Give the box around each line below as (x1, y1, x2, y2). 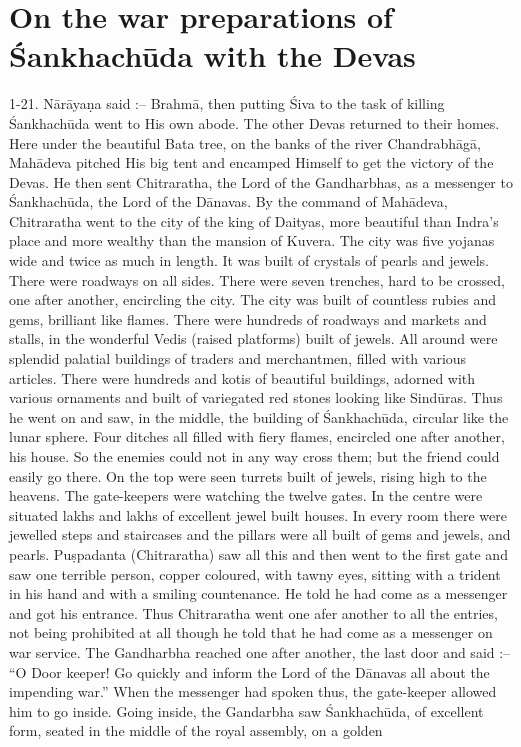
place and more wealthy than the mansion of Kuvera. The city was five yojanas (9, 230, 495, 251)
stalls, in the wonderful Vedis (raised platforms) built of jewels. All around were (9, 328, 498, 349)
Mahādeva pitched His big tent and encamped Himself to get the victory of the (9, 152, 494, 173)
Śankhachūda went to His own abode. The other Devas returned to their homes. (9, 112, 500, 133)
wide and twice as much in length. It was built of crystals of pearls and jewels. (9, 250, 490, 271)
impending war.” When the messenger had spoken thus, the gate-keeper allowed (9, 681, 497, 702)
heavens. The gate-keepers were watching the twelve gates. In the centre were (9, 485, 483, 506)
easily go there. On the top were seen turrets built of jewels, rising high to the (9, 465, 487, 486)
